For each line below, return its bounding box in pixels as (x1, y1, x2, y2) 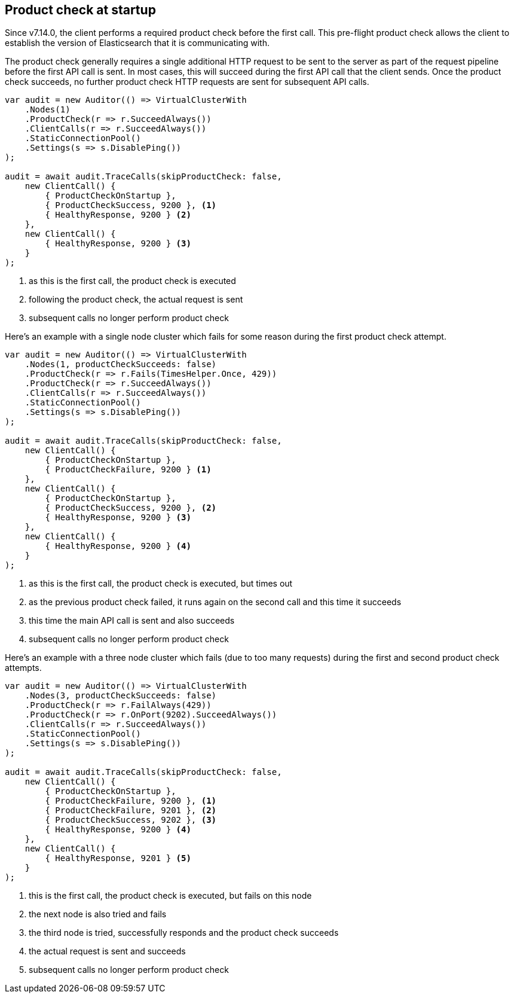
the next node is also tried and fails (29, 909, 167, 920)
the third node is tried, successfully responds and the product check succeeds (29, 927, 339, 938)
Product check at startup (5, 2, 156, 17)
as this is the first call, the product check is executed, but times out (29, 578, 293, 589)
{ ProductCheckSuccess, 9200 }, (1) (45, 200, 217, 210)
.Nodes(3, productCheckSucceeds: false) (25, 691, 217, 701)
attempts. (5, 663, 42, 673)
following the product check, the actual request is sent (29, 294, 243, 305)
